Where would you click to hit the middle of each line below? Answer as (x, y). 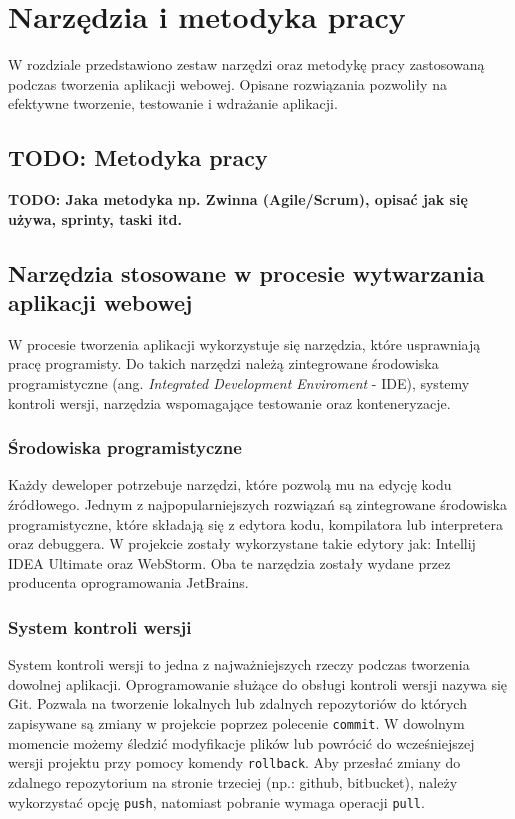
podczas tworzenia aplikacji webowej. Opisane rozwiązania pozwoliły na (227, 83)
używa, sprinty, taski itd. (95, 218)
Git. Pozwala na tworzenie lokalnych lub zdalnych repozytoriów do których (237, 703)
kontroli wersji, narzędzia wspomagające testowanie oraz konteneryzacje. (229, 402)
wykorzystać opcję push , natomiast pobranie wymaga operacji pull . (216, 801)
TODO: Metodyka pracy (138, 157)
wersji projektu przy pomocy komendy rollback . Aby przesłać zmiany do (234, 762)
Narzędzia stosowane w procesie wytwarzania (246, 272)
